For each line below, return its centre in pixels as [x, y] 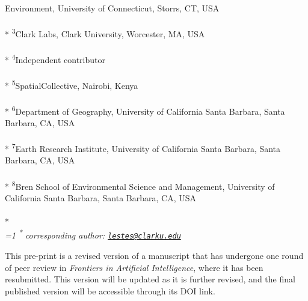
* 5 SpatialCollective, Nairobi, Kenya [72, 84]
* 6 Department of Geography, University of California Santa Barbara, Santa [145, 110]
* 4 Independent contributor [55, 59]
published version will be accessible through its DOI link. [110, 290]
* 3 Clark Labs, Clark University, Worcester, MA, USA [105, 33]
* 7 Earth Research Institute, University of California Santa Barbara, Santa [143, 147]
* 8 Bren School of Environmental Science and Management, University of [140, 185]
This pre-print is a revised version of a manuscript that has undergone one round [154, 255]
